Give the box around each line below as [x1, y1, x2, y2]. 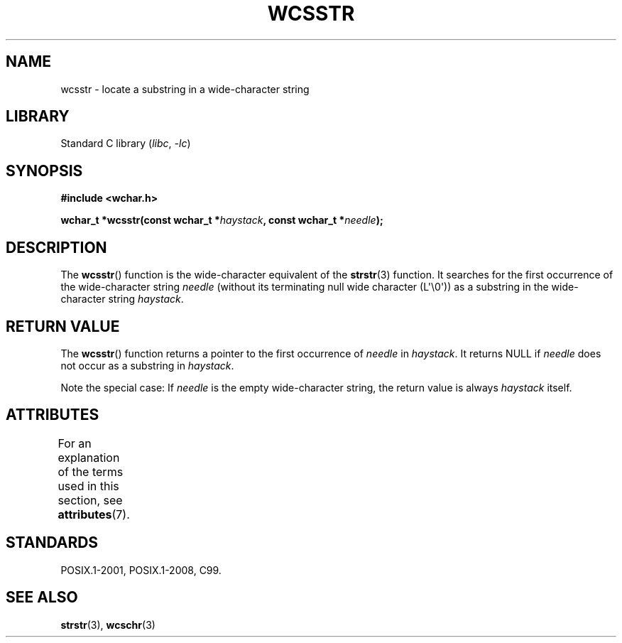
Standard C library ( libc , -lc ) [60, 137, 191, 150]
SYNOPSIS [6, 161, 83, 180]
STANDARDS [6, 534, 99, 552]
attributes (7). [58, 507, 130, 522]
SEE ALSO [6, 588, 78, 607]
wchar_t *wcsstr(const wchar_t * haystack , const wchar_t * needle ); [60, 214, 383, 227]
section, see [58, 492, 123, 507]
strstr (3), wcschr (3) [60, 618, 155, 631]
